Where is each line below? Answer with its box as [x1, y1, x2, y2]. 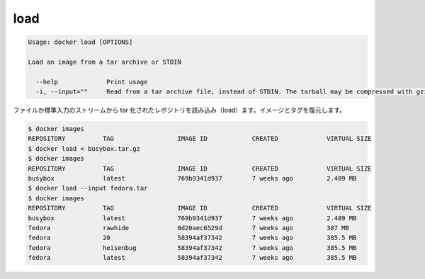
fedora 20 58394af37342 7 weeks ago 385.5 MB [28, 234, 357, 242]
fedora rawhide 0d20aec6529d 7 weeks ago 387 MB [28, 224, 350, 232]
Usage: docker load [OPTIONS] [28, 38, 133, 46]
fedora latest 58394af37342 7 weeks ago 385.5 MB [28, 254, 357, 262]
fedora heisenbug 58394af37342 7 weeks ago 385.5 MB [28, 244, 357, 251]
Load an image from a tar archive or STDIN [28, 57, 182, 66]
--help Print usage [35, 78, 148, 86]
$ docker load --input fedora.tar [28, 184, 148, 193]
